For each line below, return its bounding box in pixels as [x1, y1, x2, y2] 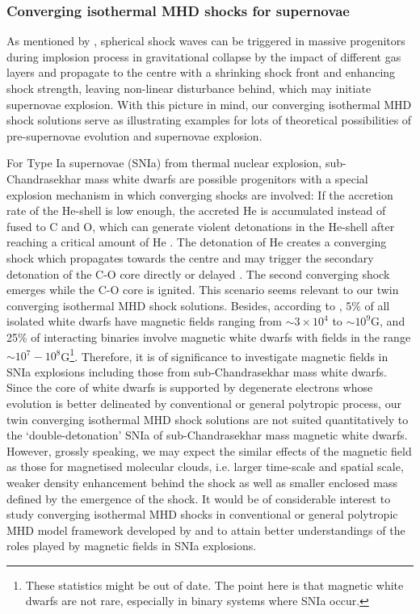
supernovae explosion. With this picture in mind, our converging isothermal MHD [6, 95, 412, 112]
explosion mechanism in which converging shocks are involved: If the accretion [6, 186, 393, 203]
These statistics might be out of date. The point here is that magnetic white [25, 576, 404, 593]
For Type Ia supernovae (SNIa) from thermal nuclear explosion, [6, 154, 322, 171]
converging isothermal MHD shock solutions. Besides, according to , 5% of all [6, 296, 390, 313]
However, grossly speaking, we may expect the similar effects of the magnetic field [6, 442, 412, 459]
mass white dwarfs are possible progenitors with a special [85, 170, 368, 187]
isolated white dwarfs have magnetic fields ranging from [6, 313, 283, 330]
